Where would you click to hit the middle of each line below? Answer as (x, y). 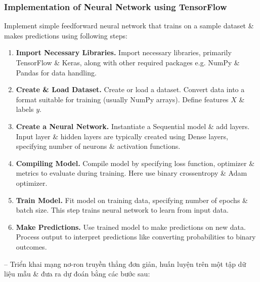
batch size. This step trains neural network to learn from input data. (122, 210)
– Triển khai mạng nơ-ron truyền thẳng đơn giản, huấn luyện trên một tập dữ (125, 264)
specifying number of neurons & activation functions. (98, 146)
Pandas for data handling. (56, 72)
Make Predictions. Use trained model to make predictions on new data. (131, 227)
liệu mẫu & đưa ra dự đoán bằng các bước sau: (77, 274)
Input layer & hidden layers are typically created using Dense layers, (122, 136)
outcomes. (31, 246)
